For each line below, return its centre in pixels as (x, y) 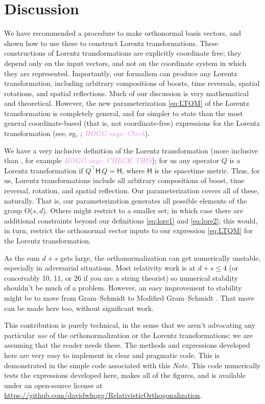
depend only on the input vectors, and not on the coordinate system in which (125, 63)
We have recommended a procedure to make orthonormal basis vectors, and (123, 33)
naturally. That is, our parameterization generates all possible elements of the (126, 200)
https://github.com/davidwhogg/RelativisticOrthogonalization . (103, 395)
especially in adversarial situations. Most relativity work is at (100, 268)
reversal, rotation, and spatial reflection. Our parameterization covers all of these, (132, 190)
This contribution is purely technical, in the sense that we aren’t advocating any (130, 325)
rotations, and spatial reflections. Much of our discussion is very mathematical (127, 93)
